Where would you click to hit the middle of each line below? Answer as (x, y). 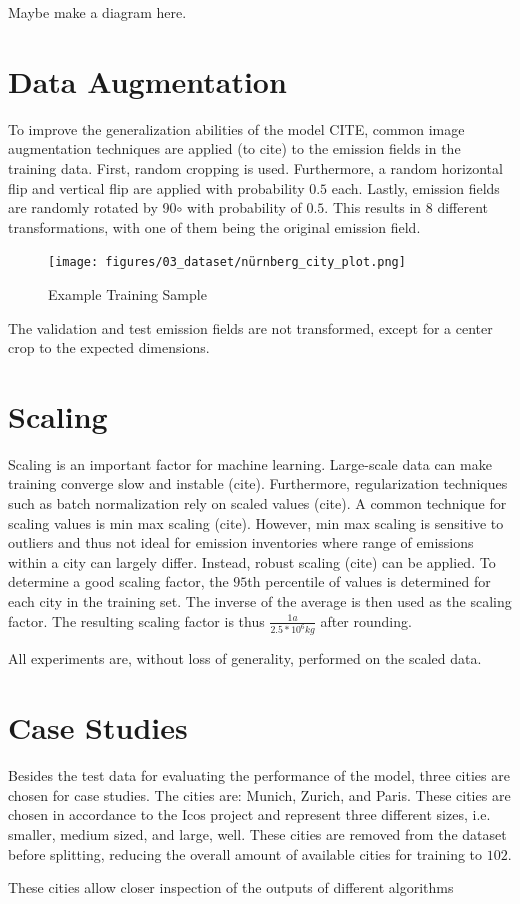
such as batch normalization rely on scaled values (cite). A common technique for (257, 503)
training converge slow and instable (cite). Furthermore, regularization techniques (258, 483)
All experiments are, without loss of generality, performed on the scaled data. (245, 658)
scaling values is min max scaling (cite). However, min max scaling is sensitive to (256, 522)
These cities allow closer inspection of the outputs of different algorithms (231, 887)
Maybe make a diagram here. (97, 12)
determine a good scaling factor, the (118, 581)
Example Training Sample (127, 293)
